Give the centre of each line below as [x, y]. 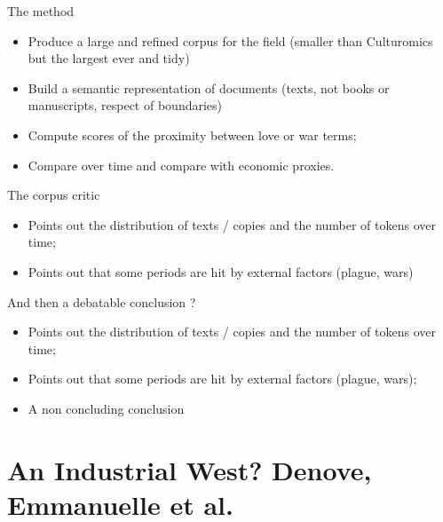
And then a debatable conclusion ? [102, 301]
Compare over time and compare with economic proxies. [181, 165]
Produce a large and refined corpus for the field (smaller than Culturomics [230, 40]
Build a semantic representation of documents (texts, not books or [209, 87]
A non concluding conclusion [106, 408]
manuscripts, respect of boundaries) [125, 105]
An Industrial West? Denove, [190, 469]
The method [41, 11]
